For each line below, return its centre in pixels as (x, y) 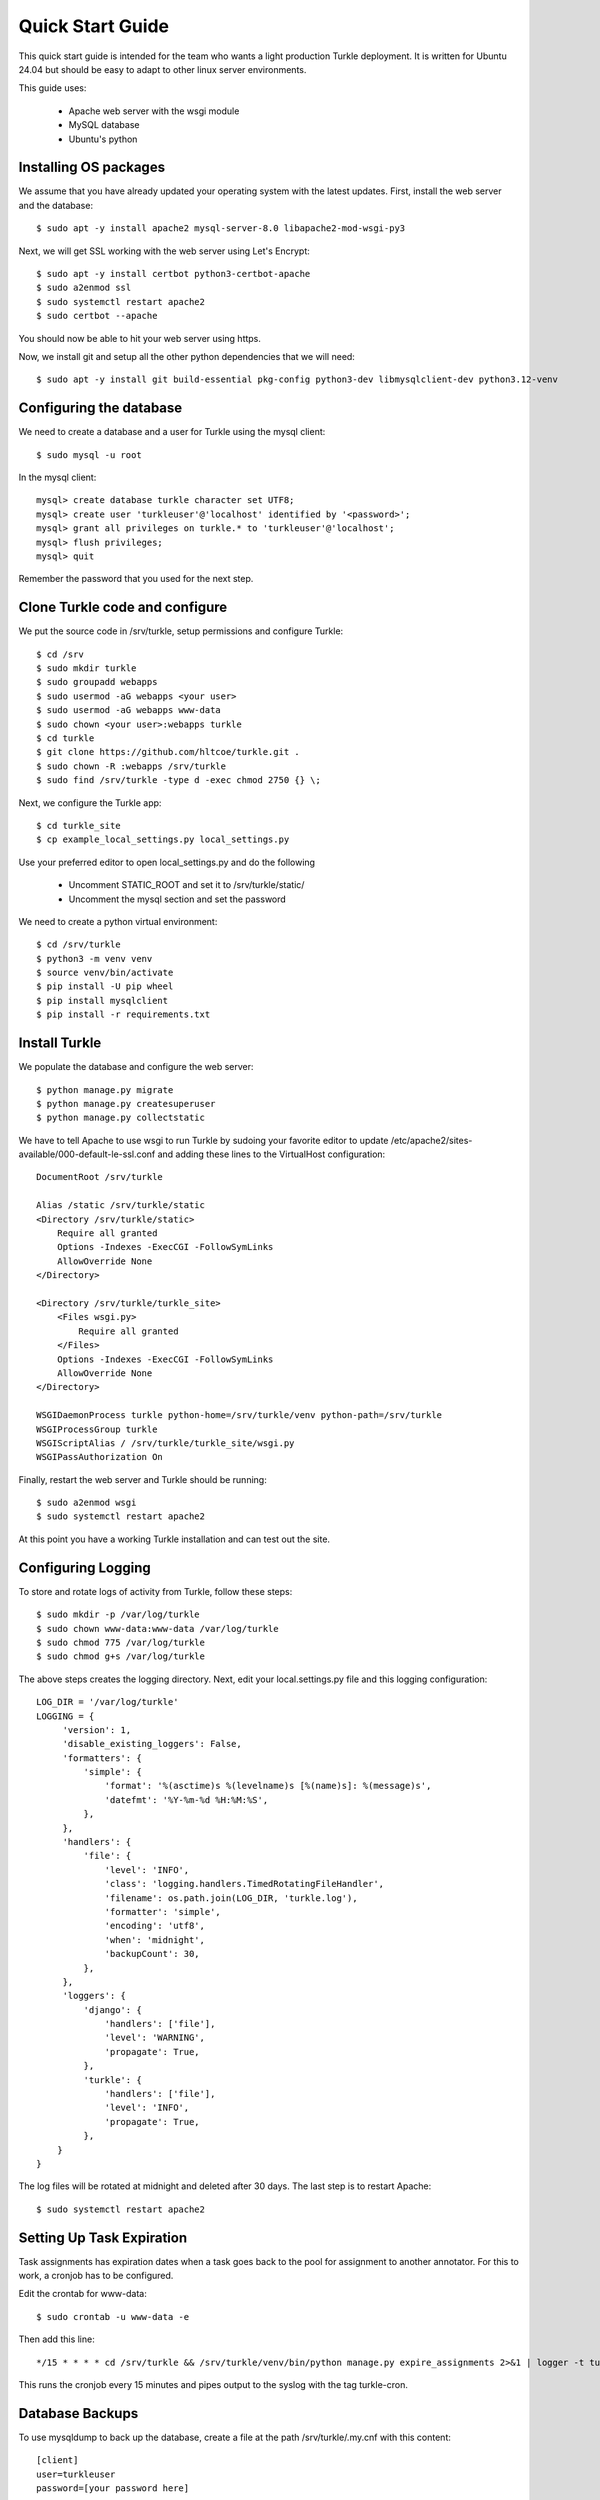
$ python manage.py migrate (105, 1089)
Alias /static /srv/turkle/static (120, 1205)
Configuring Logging (85, 1567)
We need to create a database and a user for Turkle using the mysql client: (172, 432)
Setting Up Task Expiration (103, 2237)
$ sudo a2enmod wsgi (86, 1503)
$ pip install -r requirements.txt (123, 1014)
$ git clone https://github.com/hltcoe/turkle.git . (168, 752)
